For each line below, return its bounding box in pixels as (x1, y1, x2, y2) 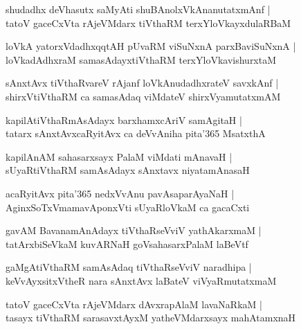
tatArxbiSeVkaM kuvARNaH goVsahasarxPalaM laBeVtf (6, 236, 248, 251)
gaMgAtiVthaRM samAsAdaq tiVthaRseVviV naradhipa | (6, 260, 252, 274)
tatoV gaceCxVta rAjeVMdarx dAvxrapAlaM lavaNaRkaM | (6, 296, 262, 311)
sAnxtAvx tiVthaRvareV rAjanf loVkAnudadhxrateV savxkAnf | (6, 75, 279, 90)
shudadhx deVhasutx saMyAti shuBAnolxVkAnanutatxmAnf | (6, 2, 271, 16)
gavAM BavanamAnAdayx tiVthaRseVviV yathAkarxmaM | (6, 223, 262, 238)
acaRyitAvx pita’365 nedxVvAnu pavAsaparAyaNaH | (6, 186, 235, 200)
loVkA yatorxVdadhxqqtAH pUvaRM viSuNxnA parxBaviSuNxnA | (6, 39, 296, 53)
